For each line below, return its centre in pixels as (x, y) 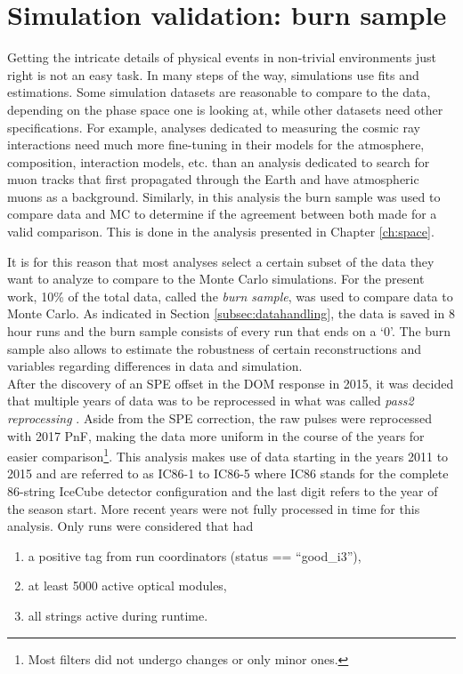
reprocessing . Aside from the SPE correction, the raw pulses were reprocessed (219, 418)
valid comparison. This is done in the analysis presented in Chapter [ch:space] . (221, 232)
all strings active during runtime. (118, 615)
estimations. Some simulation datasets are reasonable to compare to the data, (219, 92)
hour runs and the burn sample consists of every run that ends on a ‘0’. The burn (229, 331)
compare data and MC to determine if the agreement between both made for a (222, 214)
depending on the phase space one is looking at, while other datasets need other (225, 109)
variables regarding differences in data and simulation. (155, 366)
